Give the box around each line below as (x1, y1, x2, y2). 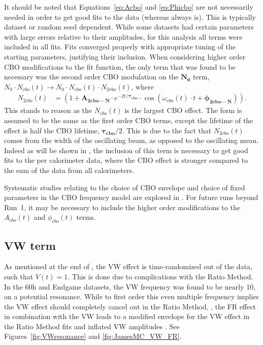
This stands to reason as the (4, 105, 92, 116)
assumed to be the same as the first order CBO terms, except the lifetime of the (4, 114, 253, 125)
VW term (4, 237, 56, 253)
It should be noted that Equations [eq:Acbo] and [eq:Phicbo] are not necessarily (4, 2, 253, 12)
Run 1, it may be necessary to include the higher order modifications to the (4, 202, 240, 212)
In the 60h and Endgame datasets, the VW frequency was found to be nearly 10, (4, 281, 256, 292)
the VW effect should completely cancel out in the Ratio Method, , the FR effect (4, 301, 256, 311)
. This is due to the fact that (122, 125, 212, 135)
